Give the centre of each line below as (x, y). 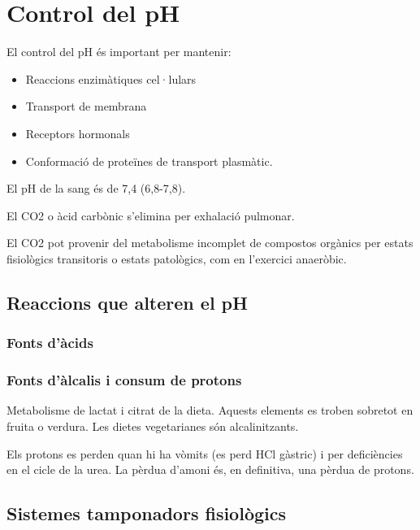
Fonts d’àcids (50, 343)
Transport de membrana (86, 106)
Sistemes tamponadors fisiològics (146, 513)
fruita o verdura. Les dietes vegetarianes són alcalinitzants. (153, 426)
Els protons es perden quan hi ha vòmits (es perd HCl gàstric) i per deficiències (205, 453)
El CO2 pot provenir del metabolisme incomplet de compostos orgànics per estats (210, 243)
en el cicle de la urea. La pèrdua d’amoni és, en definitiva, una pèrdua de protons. (210, 469)
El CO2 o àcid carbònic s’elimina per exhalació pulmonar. (151, 215)
